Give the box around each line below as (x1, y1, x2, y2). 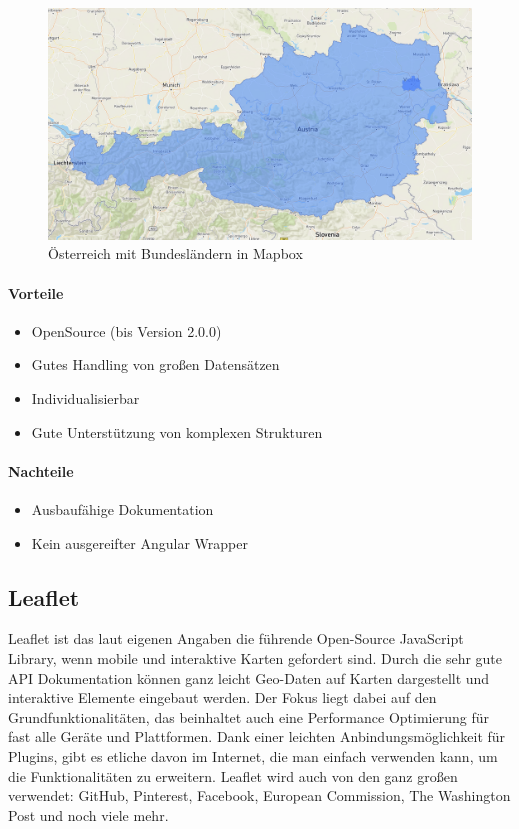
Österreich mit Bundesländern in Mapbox (48, 243, 303, 264)
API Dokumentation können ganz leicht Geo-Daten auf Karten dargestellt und (8, 667, 490, 688)
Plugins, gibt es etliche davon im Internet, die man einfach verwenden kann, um (8, 745, 498, 766)
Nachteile (8, 460, 74, 481)
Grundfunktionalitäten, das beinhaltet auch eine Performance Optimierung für (8, 706, 489, 727)
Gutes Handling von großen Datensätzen (31, 354, 280, 375)
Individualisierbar (31, 388, 140, 409)
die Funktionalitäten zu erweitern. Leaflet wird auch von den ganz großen (8, 765, 458, 786)
